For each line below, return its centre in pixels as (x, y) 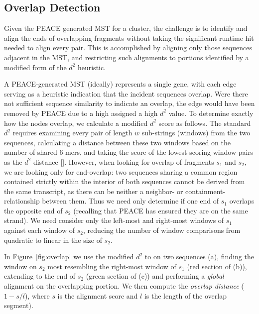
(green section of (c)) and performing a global (155, 276)
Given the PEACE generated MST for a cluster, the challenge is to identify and (126, 28)
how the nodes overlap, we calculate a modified (76, 123)
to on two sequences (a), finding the (199, 257)
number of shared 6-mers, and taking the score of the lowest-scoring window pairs (129, 152)
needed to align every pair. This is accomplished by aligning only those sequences (128, 48)
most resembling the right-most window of (112, 266)
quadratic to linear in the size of (53, 240)
